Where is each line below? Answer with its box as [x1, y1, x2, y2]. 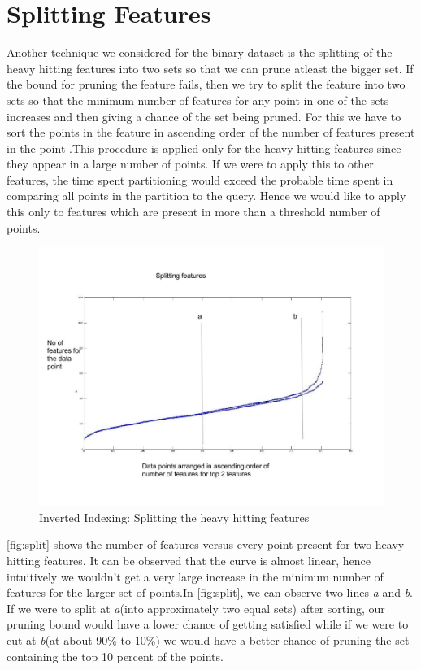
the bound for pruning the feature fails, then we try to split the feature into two [7, 76, 406, 93]
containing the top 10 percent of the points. [7, 647, 224, 664]
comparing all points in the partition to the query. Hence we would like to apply [7, 187, 406, 204]
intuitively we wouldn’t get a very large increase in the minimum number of [7, 568, 384, 585]
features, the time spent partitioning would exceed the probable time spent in [7, 171, 393, 188]
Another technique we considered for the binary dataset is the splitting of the [7, 44, 393, 61]
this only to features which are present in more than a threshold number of [7, 203, 380, 220]
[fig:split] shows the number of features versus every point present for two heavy [7, 536, 405, 553]
